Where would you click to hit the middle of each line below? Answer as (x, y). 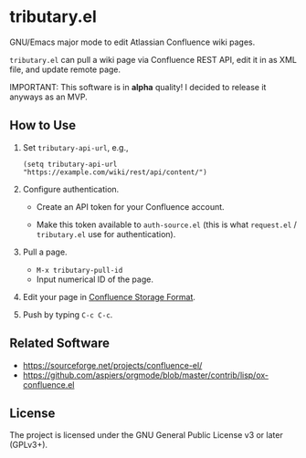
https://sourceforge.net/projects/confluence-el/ (112, 365)
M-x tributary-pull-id (79, 270)
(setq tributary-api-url (70, 164)
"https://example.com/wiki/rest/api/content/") (115, 172)
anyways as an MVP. (49, 97)
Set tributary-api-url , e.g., (75, 147)
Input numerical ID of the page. (95, 279)
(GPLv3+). (29, 445)
